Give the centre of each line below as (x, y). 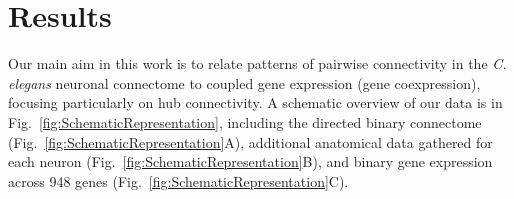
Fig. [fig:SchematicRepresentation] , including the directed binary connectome (245, 121)
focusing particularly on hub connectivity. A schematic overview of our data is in (255, 102)
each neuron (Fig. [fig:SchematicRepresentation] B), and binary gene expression (250, 161)
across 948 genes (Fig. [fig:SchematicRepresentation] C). (178, 180)
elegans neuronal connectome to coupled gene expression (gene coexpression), (244, 82)
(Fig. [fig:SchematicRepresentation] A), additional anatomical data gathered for (250, 141)
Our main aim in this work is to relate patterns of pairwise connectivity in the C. (257, 63)
